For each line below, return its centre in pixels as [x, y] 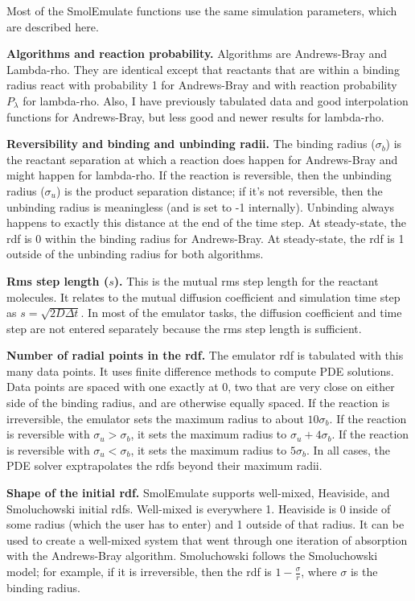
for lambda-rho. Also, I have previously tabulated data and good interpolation [216, 100]
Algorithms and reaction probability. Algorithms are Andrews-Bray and [197, 54]
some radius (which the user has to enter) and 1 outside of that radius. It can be [205, 524]
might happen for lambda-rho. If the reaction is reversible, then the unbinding [199, 175]
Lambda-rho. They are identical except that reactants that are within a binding [203, 69]
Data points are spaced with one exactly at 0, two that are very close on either [201, 387]
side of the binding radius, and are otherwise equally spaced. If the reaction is [198, 403]
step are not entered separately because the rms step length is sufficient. [184, 328]
